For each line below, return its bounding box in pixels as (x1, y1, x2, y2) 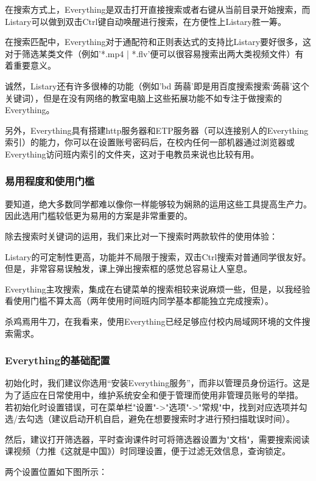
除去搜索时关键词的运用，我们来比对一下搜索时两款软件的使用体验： (5, 229, 278, 242)
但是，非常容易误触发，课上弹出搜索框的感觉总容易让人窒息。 (5, 262, 252, 275)
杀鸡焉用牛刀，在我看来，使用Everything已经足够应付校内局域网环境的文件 (5, 314, 302, 327)
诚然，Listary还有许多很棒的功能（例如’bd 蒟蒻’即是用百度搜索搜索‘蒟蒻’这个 (5, 79, 309, 92)
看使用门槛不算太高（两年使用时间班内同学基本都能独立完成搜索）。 (5, 294, 273, 307)
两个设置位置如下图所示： (5, 465, 107, 477)
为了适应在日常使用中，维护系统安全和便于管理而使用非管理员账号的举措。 (5, 388, 303, 401)
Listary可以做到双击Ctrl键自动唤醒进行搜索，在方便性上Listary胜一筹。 (5, 15, 286, 27)
